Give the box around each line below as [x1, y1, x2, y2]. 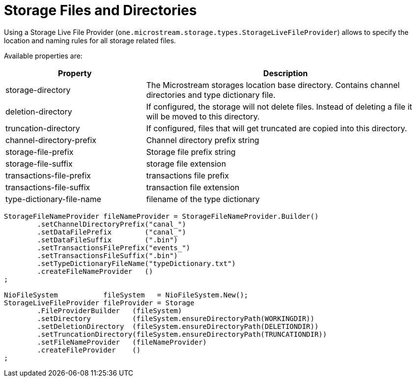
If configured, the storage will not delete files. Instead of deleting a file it [146, 101, 413, 112]
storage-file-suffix [5, 158, 73, 169]
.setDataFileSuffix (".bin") [37, 235, 178, 244]
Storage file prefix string [146, 147, 236, 157]
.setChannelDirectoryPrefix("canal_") [37, 220, 186, 228]
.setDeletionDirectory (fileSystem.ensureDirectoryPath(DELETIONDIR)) [37, 322, 319, 330]
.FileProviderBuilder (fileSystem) [37, 306, 182, 315]
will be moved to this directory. [146, 111, 260, 121]
